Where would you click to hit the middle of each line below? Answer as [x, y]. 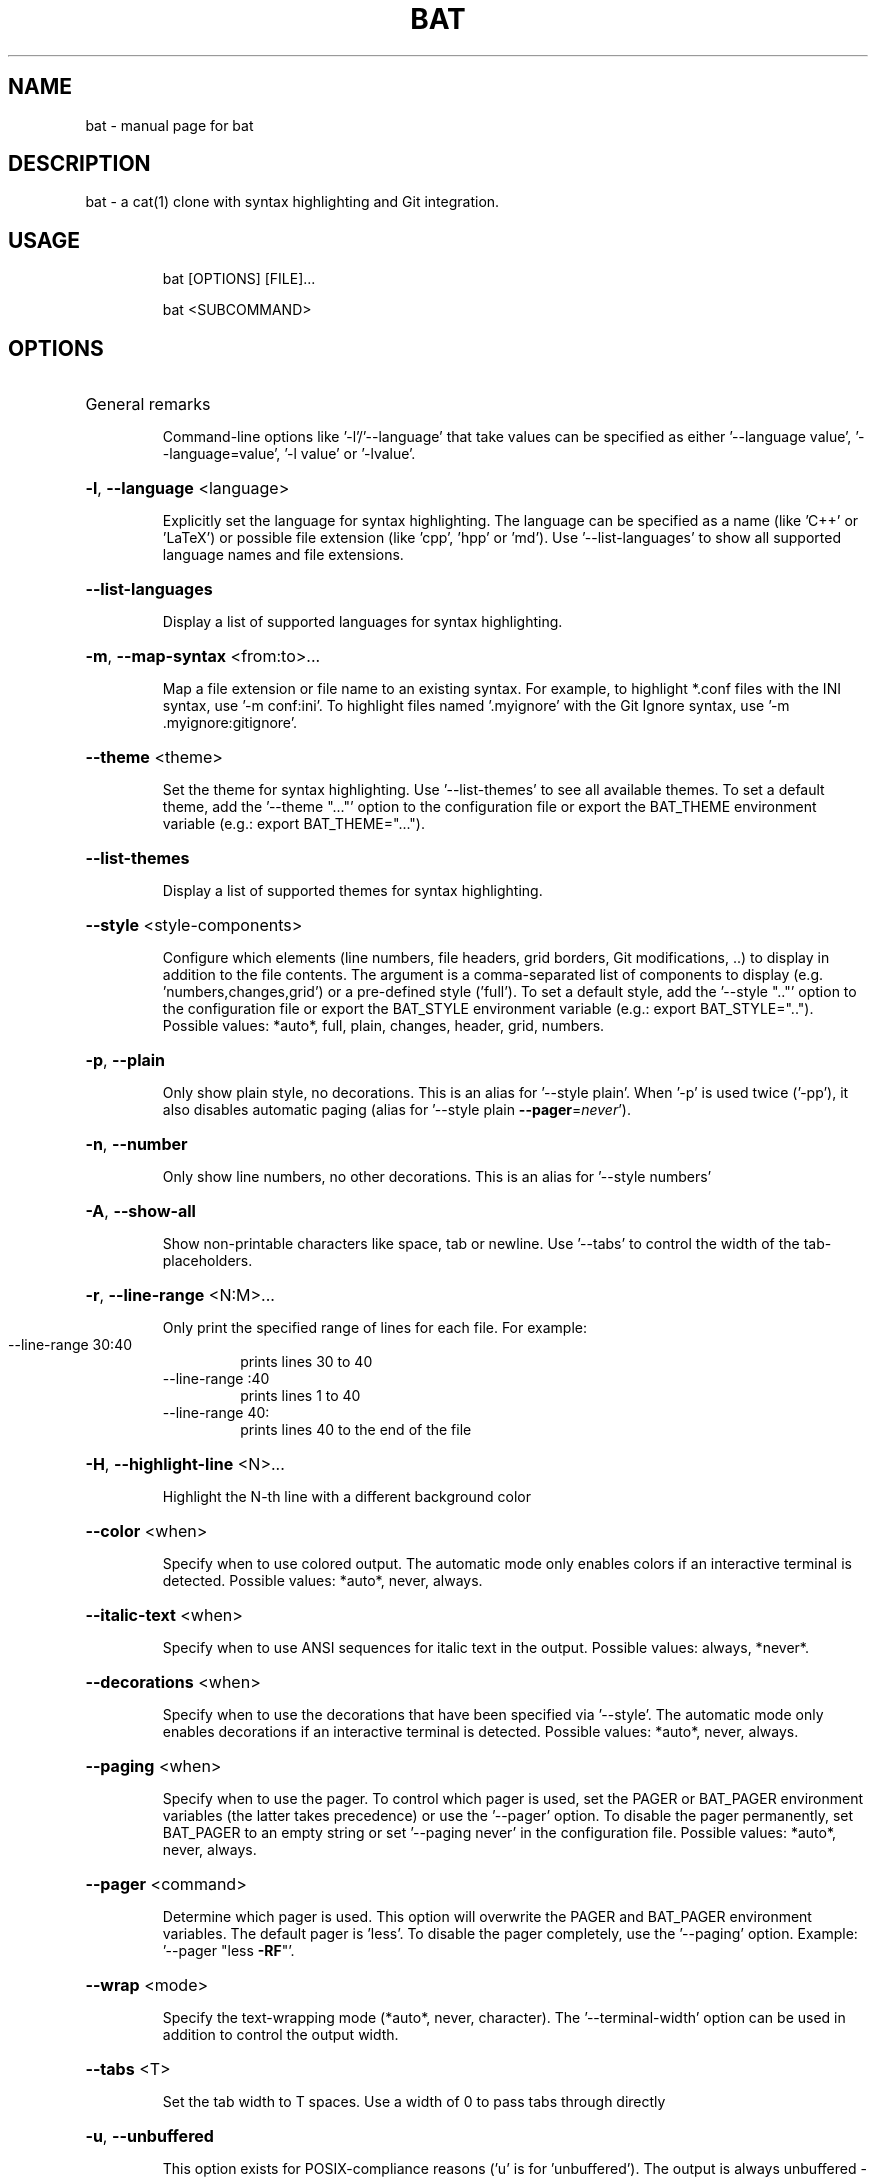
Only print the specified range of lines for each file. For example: [374, 1328]
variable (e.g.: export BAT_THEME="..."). [294, 824]
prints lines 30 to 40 [306, 1362]
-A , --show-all [140, 1211]
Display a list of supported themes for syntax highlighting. [352, 891]
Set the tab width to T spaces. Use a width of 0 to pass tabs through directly [414, 2102]
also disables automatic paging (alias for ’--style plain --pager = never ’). [396, 1110]
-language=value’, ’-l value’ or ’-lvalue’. [289, 454]
